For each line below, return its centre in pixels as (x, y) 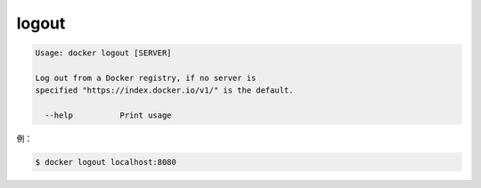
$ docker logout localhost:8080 (106, 162)
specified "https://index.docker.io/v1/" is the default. (164, 90)
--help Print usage (109, 115)
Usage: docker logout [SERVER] (104, 53)
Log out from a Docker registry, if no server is (146, 78)
